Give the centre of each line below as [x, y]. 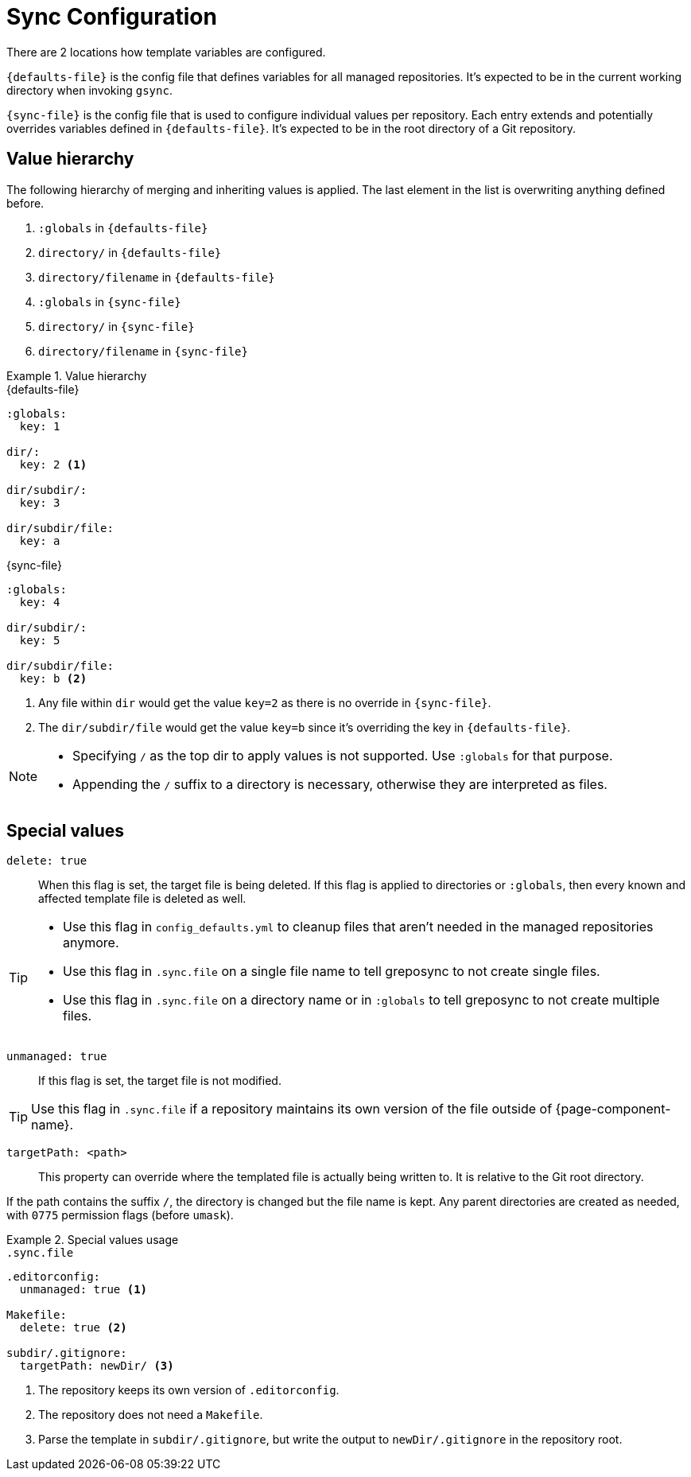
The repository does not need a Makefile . [151, 1415]
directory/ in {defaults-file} [130, 252]
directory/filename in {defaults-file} [157, 277]
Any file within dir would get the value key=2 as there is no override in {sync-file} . [265, 702]
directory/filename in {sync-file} [143, 351]
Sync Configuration [112, 17]
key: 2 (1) [53, 464]
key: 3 [40, 502]
